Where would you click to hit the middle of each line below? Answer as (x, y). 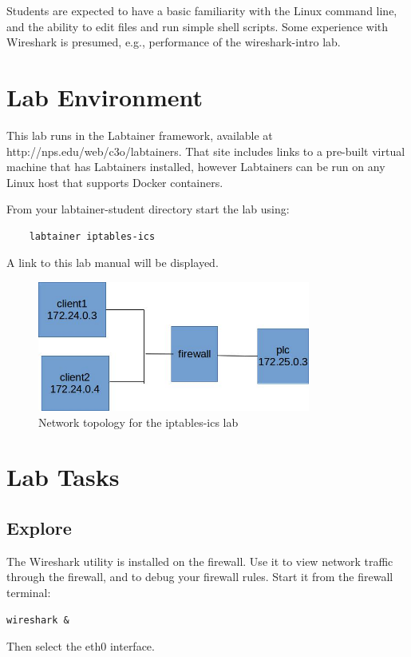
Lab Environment (105, 96)
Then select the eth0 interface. (81, 646)
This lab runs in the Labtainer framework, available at (140, 135)
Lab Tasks (63, 477)
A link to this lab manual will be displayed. (113, 263)
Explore (39, 528)
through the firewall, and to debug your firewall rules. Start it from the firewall (200, 577)
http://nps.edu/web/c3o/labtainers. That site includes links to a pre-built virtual (206, 151)
